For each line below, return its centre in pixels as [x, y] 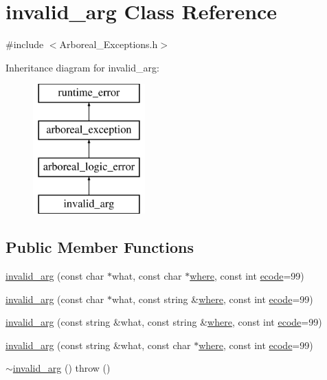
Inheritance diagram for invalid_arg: [82, 67]
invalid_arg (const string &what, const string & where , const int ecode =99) [164, 322]
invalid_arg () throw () [61, 368]
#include [25, 44]
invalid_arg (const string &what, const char [98, 345]
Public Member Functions [100, 247]
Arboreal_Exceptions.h [109, 44]
